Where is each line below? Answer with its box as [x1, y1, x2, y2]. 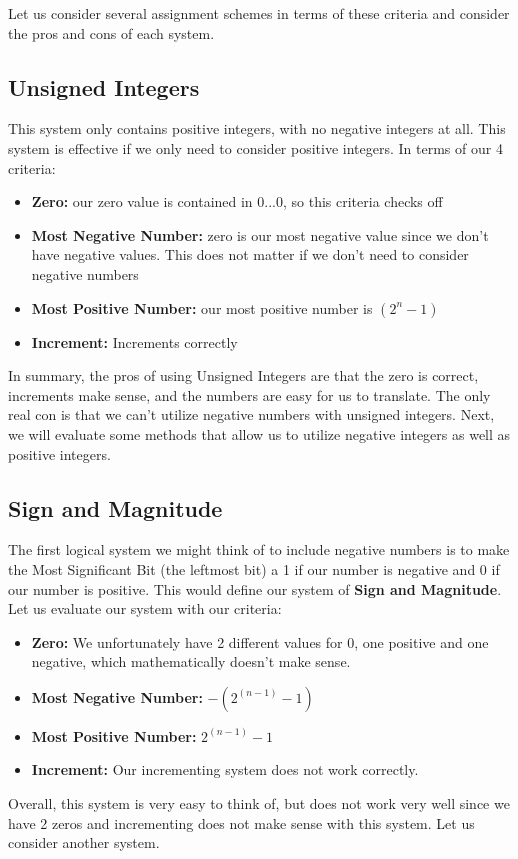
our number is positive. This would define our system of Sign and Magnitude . [8, 578, 502, 599]
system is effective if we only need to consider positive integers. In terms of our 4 [8, 137, 503, 158]
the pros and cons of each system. [8, 22, 215, 43]
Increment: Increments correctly [31, 331, 238, 352]
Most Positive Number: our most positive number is [31, 297, 373, 318]
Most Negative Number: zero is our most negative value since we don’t [31, 224, 489, 245]
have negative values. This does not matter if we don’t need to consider [31, 244, 469, 265]
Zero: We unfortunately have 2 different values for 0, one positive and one [31, 631, 489, 652]
